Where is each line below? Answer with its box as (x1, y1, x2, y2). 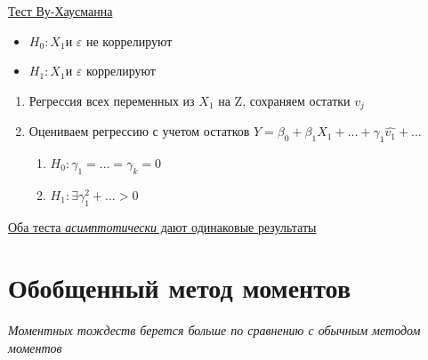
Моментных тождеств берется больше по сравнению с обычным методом (8, 321, 421, 340)
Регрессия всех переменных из (28, 91, 195, 109)
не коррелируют (85, 31, 173, 50)
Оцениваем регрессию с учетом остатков (28, 122, 250, 140)
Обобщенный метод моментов (8, 269, 351, 306)
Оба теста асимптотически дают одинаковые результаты (8, 217, 317, 236)
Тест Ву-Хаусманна (8, 2, 113, 20)
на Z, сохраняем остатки (218, 91, 351, 109)
